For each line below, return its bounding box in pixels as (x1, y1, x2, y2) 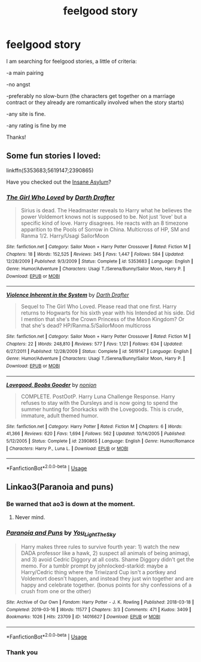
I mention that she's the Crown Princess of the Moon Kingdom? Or (20, 316, 185, 323)
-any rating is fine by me (6, 121, 67, 129)
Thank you (6, 648, 38, 656)
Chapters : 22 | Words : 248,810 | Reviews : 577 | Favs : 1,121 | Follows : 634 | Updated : (6, 341, 183, 347)
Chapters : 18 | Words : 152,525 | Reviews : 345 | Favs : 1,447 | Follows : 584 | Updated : (6, 251, 184, 257)
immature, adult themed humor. (20, 411, 99, 419)
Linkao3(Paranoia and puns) (6, 482, 114, 492)
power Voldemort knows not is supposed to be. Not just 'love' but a (20, 213, 187, 221)
